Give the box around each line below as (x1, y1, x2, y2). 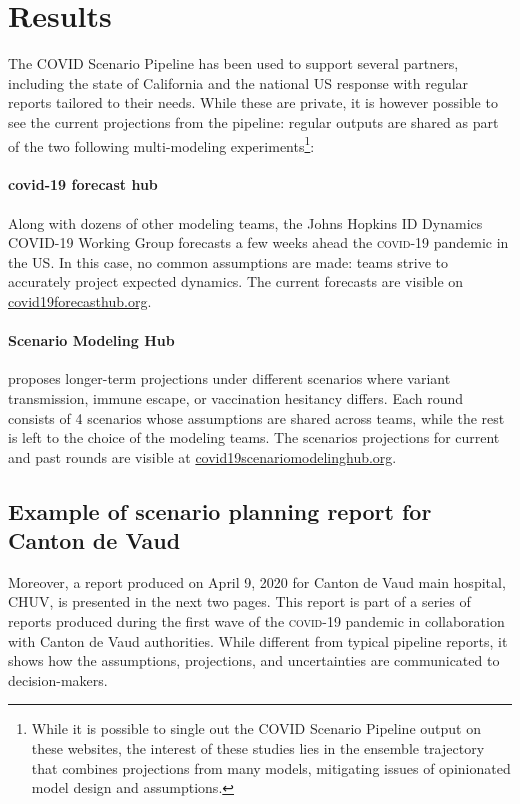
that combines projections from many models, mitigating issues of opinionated (31, 757, 511, 778)
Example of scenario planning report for (8, 495, 432, 526)
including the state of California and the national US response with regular (8, 72, 469, 93)
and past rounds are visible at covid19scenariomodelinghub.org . (8, 446, 397, 467)
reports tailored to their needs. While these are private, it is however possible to (8, 92, 498, 113)
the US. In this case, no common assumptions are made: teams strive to (8, 251, 448, 272)
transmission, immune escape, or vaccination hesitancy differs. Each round (8, 387, 464, 408)
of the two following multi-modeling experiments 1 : (8, 132, 315, 156)
